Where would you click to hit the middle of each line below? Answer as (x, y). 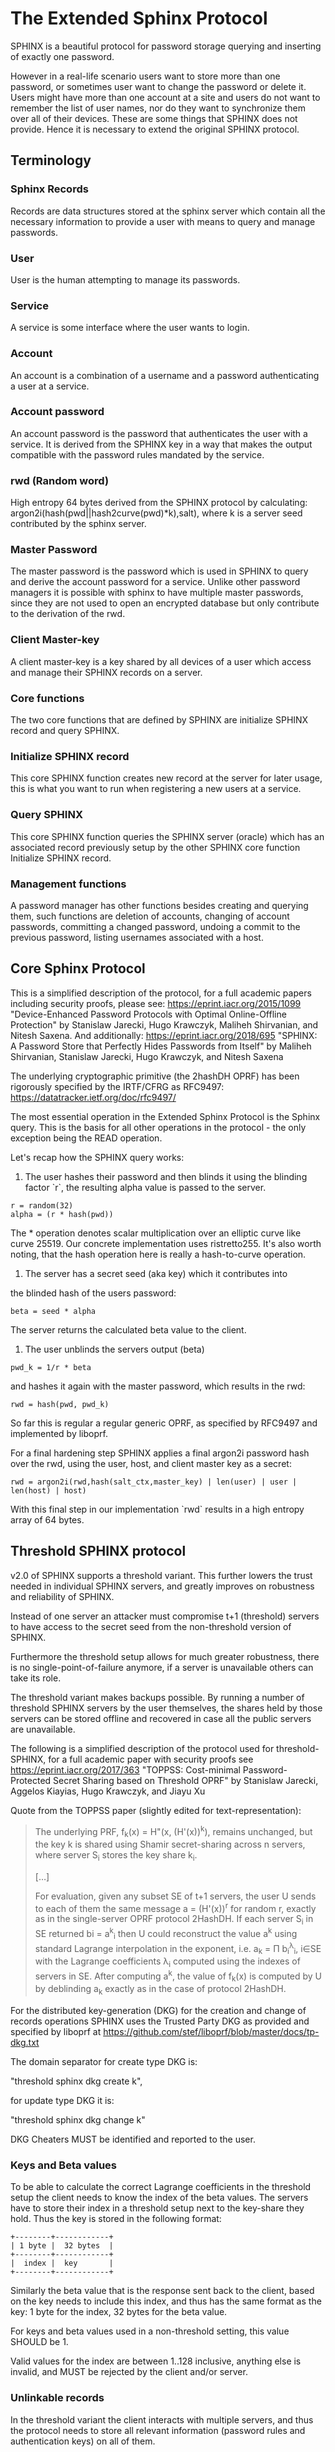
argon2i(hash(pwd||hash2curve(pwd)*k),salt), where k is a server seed (156, 513)
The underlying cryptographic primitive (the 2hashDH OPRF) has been (155, 1076)
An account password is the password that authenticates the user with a (159, 433)
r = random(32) (42, 1205)
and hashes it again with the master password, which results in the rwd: (158, 1386)
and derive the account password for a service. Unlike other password (155, 582)
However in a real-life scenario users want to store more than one (145, 76)
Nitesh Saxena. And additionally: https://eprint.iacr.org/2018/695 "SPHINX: (164, 1035)
